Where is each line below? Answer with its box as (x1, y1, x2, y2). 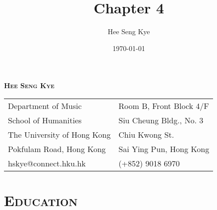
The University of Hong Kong (8, 128, 111, 140)
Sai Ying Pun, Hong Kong (118, 143, 210, 155)
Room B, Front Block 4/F (118, 100, 209, 111)
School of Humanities (8, 114, 82, 126)
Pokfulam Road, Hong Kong (8, 143, 106, 155)
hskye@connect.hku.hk (8, 157, 86, 169)
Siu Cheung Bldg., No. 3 (118, 114, 204, 126)
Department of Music (8, 100, 82, 111)
